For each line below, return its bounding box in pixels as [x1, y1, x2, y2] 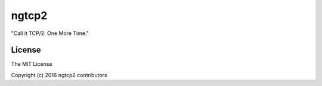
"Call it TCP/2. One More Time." [11, 30, 89, 37]
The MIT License [11, 60, 53, 68]
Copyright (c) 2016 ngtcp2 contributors [11, 71, 107, 78]
